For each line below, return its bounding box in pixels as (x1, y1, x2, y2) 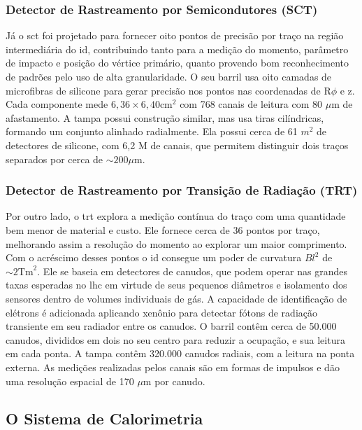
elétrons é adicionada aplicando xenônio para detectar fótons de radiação (6, 305, 317, 319)
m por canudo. (143, 373, 205, 388)
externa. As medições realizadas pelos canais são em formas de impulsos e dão (6, 359, 340, 374)
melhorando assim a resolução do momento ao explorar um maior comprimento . (6, 236, 347, 251)
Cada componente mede (6, 97, 108, 111)
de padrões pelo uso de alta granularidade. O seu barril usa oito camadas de (6, 69, 332, 83)
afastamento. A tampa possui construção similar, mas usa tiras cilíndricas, (6, 110, 324, 125)
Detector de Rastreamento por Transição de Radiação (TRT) (6, 181, 358, 199)
